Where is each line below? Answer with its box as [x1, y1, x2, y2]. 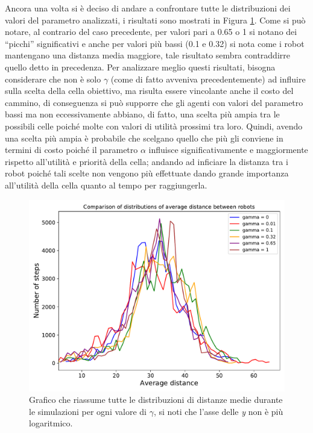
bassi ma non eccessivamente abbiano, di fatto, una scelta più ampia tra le [5, 108, 280, 120]
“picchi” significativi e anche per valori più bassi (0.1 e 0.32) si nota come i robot [5, 37, 305, 49]
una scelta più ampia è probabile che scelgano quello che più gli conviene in [5, 131, 283, 144]
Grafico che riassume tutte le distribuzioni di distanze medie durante [29, 393, 283, 406]
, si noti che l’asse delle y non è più [153, 405, 283, 417]
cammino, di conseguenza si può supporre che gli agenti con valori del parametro [5, 96, 303, 108]
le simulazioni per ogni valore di [29, 405, 147, 417]
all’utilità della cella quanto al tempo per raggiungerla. [5, 178, 207, 191]
